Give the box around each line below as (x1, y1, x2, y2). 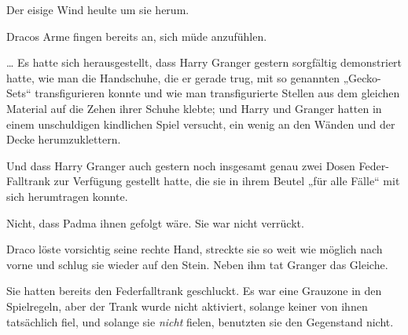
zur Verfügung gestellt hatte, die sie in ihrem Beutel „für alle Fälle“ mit (53, 173, 400, 189)
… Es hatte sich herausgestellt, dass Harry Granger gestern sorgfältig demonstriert (6, 54, 402, 71)
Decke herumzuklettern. (6, 131, 121, 147)
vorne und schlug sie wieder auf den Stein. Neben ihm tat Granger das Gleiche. (6, 256, 388, 272)
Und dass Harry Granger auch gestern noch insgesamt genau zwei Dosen (6, 157, 355, 173)
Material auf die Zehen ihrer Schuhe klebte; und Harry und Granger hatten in (6, 100, 382, 116)
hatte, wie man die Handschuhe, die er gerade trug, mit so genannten (6, 69, 340, 86)
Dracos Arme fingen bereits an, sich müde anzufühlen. (6, 27, 267, 44)
